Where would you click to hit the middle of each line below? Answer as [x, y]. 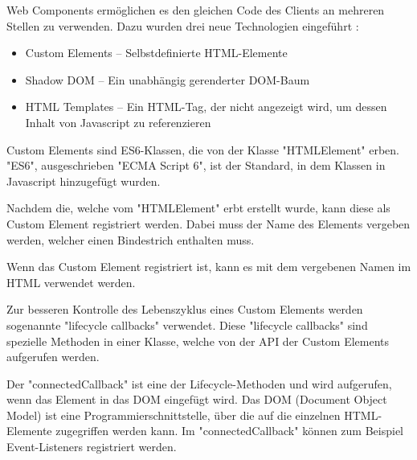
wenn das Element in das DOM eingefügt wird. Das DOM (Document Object [197, 399]
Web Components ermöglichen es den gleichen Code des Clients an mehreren [196, 10]
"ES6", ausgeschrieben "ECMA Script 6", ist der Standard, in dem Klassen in [196, 165]
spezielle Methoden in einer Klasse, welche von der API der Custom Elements [198, 341]
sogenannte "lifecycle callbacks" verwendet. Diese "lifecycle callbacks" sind [187, 324]
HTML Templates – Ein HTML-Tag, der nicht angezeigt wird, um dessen [206, 107]
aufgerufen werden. [53, 357]
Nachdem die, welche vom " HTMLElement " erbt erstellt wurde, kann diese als [198, 208]
